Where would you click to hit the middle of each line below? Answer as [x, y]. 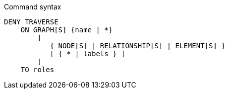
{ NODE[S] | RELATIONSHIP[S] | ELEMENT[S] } [138, 46]
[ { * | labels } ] [87, 54]
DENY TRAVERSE [31, 22]
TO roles [37, 70]
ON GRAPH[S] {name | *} [67, 30]
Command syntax [33, 7]
